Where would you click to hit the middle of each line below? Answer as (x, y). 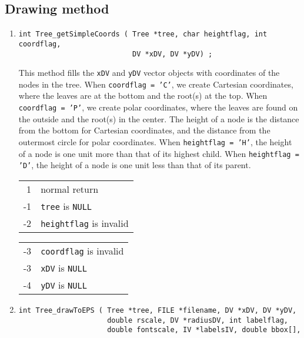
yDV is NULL (64, 285)
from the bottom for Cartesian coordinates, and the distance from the (144, 130)
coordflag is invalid (82, 250)
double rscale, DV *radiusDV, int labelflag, (198, 320)
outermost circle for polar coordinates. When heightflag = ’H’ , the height (155, 141)
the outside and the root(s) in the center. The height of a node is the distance (159, 118)
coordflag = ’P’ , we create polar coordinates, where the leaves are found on (158, 107)
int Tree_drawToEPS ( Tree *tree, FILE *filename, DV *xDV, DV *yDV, (158, 310)
